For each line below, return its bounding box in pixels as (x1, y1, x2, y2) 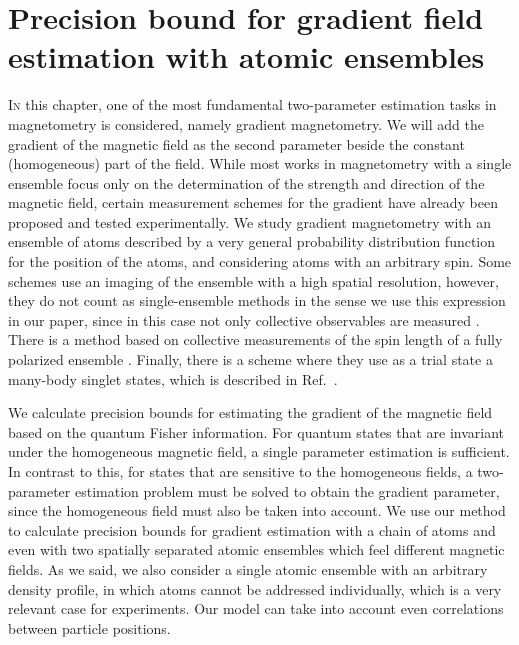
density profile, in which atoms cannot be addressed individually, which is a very (8, 578, 502, 599)
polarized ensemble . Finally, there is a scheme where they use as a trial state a (8, 349, 493, 370)
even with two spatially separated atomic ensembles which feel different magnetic (8, 539, 505, 560)
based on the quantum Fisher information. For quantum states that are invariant (8, 421, 504, 442)
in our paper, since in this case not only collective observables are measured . (8, 309, 480, 330)
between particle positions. (8, 617, 171, 638)
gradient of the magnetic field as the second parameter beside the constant (8, 133, 465, 154)
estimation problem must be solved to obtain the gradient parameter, (74, 480, 500, 501)
